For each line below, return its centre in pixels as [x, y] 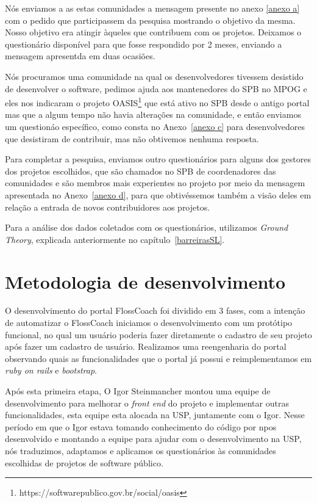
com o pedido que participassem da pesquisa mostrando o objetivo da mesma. [150, 20]
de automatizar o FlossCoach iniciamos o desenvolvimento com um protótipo [149, 323]
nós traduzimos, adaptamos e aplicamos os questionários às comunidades [141, 451]
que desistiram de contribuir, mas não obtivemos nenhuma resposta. [132, 138]
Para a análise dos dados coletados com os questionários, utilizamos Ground [147, 227]
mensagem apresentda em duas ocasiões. [80, 56]
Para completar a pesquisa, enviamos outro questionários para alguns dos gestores [158, 159]
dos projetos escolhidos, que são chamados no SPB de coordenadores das [141, 171]
